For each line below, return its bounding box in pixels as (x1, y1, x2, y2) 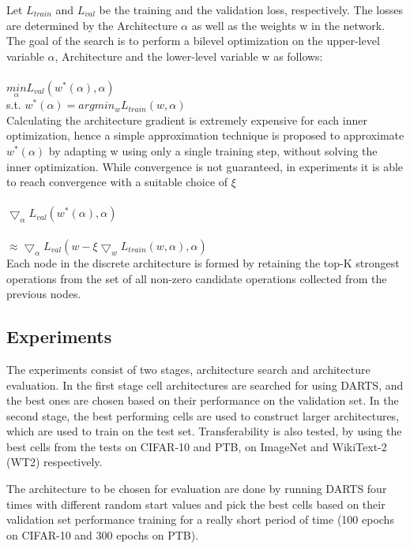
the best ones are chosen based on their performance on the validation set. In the (6, 392, 399, 409)
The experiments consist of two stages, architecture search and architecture (6, 360, 371, 377)
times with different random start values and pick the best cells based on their (6, 495, 386, 512)
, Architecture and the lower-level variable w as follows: (55, 47, 323, 64)
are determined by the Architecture (6, 17, 178, 33)
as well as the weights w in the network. (191, 17, 386, 33)
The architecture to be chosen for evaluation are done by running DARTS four (6, 480, 387, 497)
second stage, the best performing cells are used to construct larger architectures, (6, 407, 400, 424)
